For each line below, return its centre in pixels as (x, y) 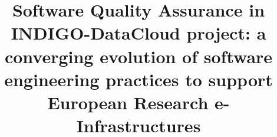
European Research (128, 102)
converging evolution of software (138, 56)
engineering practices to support (138, 79)
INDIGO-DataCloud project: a (138, 33)
